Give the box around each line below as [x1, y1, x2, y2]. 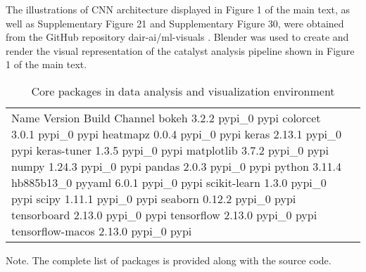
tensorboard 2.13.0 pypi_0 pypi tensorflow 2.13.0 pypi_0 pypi [11, 206, 317, 223]
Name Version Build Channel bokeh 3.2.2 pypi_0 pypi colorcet [11, 109, 321, 126]
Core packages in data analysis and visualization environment [31, 82, 335, 99]
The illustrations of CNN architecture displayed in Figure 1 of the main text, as [6, 2, 351, 16]
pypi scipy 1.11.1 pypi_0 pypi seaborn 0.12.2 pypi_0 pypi [11, 190, 296, 207]
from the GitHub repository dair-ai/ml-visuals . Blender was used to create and [6, 30, 349, 44]
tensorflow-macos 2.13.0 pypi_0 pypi [11, 222, 192, 239]
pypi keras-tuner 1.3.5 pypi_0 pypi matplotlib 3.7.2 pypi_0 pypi [11, 141, 329, 158]
